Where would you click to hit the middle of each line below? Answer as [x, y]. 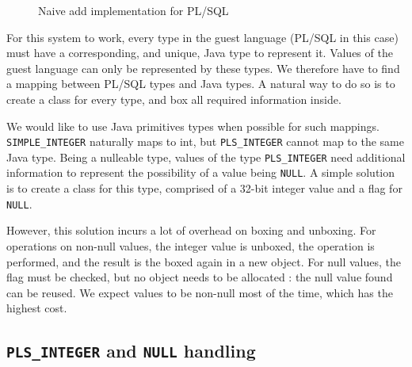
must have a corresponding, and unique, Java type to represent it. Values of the [200, 53]
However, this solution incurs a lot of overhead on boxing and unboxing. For [191, 230]
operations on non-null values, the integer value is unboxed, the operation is [191, 245]
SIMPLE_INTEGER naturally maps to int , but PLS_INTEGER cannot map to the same [205, 141]
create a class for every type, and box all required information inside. [174, 99]
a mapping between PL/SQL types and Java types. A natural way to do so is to [201, 84]
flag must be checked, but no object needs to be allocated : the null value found [200, 277]
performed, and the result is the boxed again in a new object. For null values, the [204, 261]
